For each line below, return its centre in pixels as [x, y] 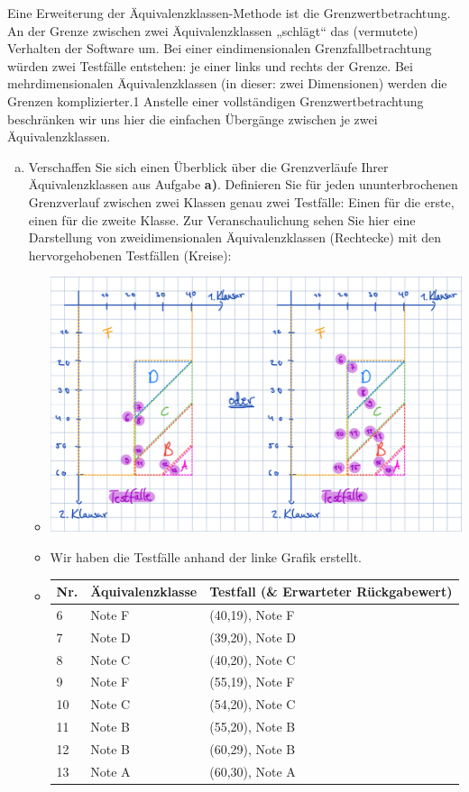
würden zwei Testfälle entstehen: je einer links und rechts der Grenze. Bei [210, 65]
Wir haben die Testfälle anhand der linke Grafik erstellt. [206, 556]
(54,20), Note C [253, 704]
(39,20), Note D [253, 637]
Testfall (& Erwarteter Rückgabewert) [331, 592]
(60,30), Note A [253, 771]
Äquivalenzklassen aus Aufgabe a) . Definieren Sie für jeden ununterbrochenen [243, 184]
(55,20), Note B [253, 727]
